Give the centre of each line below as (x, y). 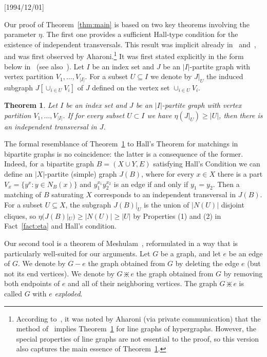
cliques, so (20, 215)
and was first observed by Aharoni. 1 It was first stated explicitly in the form (124, 55)
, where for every (168, 173)
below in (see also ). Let (44, 66)
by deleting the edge (207, 263)
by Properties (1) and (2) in (177, 215)
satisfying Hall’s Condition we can (207, 164)
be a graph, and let (190, 253)
